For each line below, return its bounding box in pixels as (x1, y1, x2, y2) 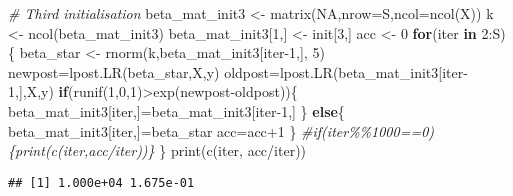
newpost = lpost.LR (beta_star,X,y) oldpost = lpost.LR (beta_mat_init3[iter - (8, 61, 468, 82)
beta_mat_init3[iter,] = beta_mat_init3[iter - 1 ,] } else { (8, 100, 345, 121)
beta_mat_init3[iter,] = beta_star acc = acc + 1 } (8, 120, 297, 141)
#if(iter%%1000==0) (301, 120, 435, 141)
